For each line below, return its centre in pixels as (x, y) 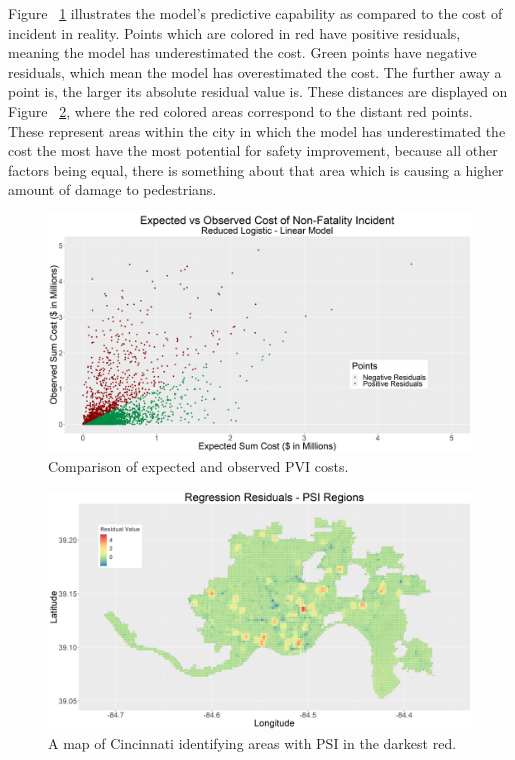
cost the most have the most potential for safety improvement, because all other (253, 150)
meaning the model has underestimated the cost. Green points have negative (242, 52)
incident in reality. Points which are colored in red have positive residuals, (234, 32)
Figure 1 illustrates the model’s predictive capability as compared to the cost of (255, 13)
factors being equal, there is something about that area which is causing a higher (256, 169)
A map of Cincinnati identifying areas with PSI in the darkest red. (252, 742)
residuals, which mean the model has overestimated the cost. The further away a (255, 71)
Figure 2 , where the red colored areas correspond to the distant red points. (240, 110)
